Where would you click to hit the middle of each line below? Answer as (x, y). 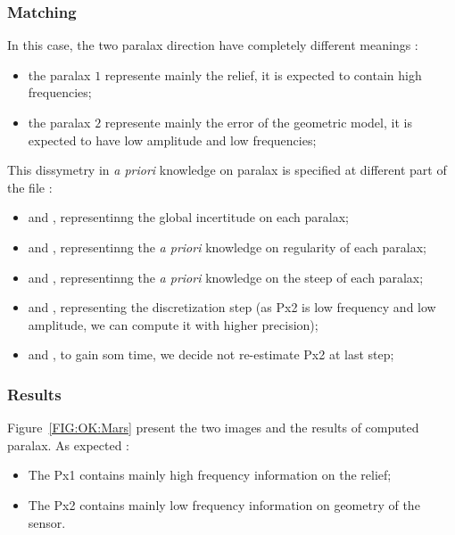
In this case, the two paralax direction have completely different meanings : (213, 45)
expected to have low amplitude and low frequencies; (172, 140)
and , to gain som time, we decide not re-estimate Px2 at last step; (211, 354)
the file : (30, 187)
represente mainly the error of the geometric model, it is (258, 122)
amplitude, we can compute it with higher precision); (173, 324)
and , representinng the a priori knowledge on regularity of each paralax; (227, 247)
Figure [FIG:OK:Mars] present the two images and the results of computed (213, 428)
